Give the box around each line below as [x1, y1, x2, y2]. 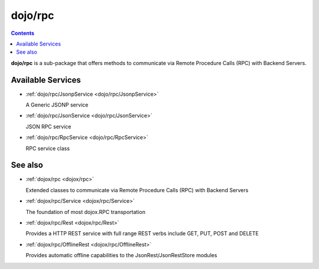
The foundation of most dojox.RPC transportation [25, 208, 146, 215]
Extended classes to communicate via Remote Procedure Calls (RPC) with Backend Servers [25, 186, 249, 193]
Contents [11, 30, 35, 37]
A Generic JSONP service [25, 101, 89, 109]
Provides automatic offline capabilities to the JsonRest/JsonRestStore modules [25, 252, 217, 259]
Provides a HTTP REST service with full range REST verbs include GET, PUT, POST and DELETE [25, 230, 259, 237]
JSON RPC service [25, 123, 71, 130]
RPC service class [25, 145, 70, 152]
